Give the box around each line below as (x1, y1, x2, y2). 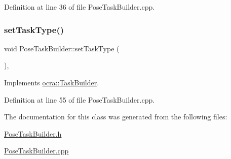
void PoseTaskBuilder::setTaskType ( (4, 43, 120, 53)
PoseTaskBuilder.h (4, 128, 62, 139)
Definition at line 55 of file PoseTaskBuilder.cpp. (4, 94, 155, 105)
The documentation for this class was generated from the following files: (4, 111, 227, 122)
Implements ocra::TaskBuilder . (4, 77, 99, 87)
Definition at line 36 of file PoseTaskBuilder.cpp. (4, 2, 155, 12)
